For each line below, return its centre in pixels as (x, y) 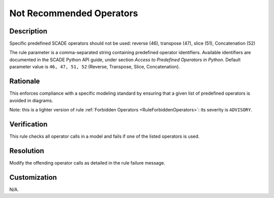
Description (28, 31)
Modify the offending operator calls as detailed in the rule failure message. (87, 163)
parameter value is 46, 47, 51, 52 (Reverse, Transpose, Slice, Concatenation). (95, 67)
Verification (28, 124)
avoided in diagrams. (31, 100)
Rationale (25, 81)
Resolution (27, 151)
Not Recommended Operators (74, 13)
